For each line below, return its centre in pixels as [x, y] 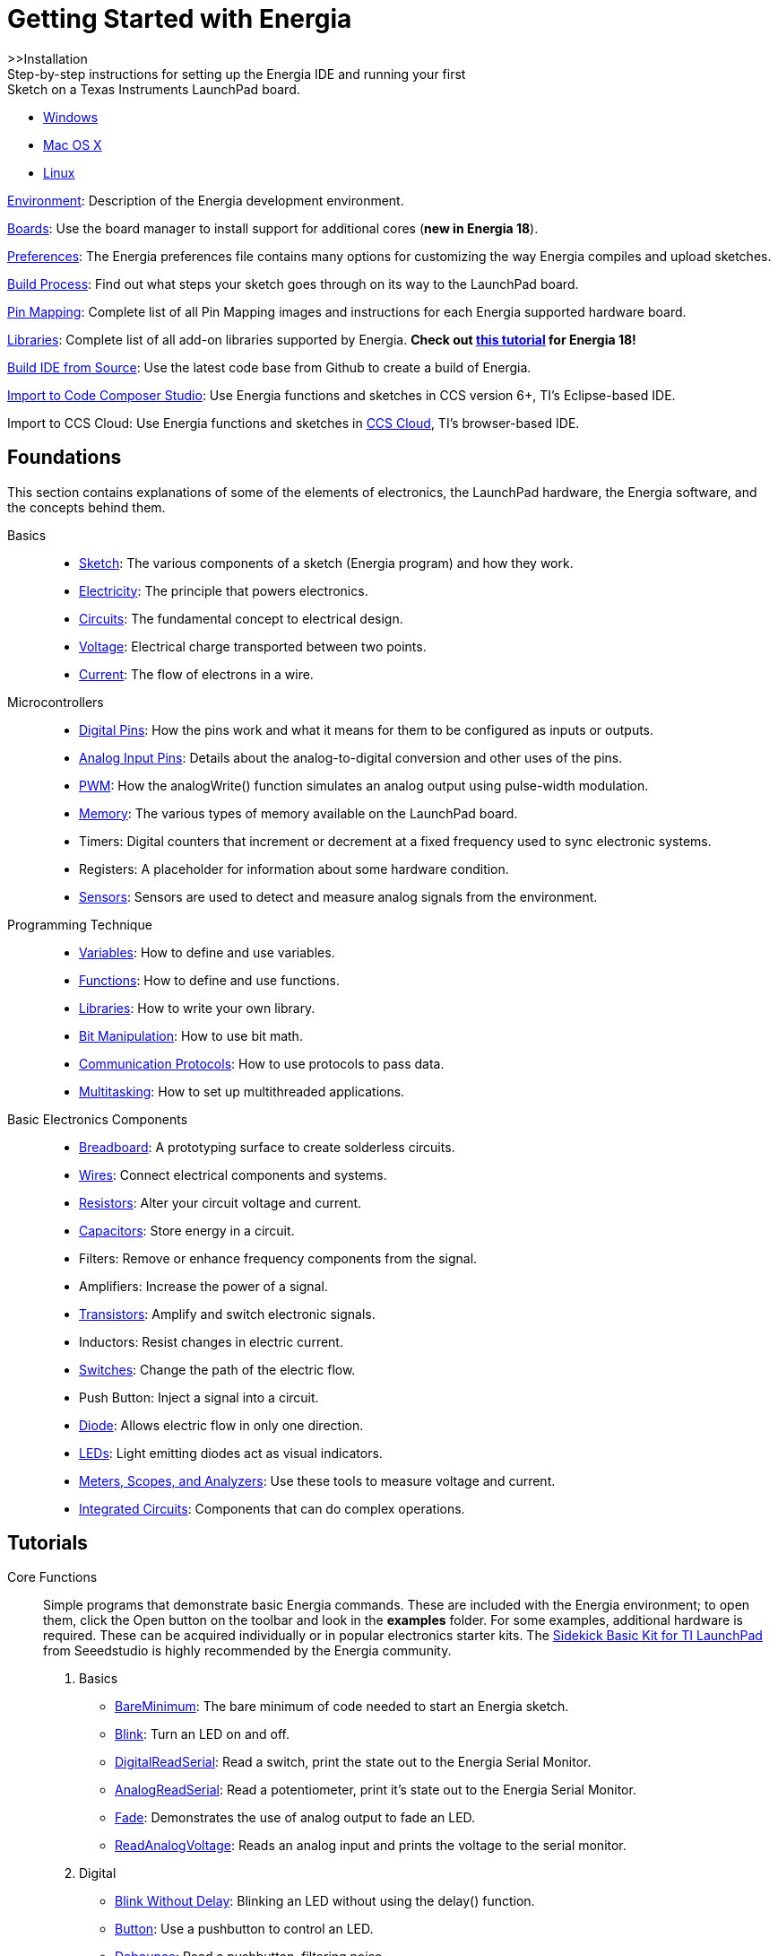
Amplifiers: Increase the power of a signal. [203, 1286]
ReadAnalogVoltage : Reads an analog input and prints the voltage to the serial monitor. [371, 1846]
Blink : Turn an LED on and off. [202, 1734]
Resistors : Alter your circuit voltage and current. [220, 1202]
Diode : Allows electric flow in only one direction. [221, 1425]
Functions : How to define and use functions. [209, 980]
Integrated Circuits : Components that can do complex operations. [272, 1508]
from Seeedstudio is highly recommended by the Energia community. [247, 1651]
